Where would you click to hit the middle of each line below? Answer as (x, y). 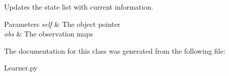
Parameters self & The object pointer (62, 24)
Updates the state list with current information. (79, 7)
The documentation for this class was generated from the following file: (115, 50)
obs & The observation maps (49, 34)
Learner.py (21, 68)
